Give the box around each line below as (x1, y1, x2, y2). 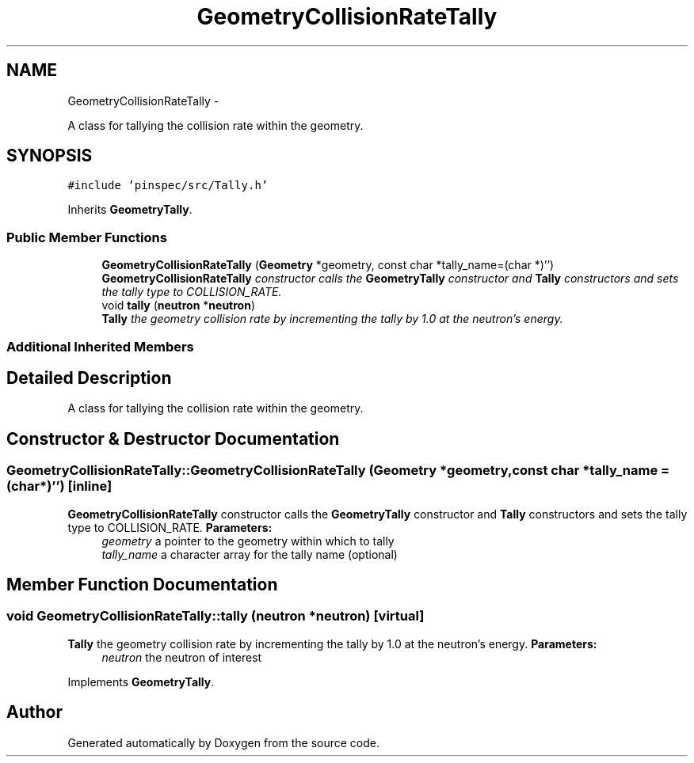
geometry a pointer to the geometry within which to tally (101, 533, 395, 548)
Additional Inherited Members (6, 338, 194, 355)
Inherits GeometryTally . (67, 203, 193, 217)
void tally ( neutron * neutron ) (101, 298, 255, 313)
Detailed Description (6, 367, 172, 388)
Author (6, 702, 63, 723)
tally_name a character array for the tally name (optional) (101, 547, 398, 561)
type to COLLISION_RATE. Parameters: (67, 520, 273, 534)
